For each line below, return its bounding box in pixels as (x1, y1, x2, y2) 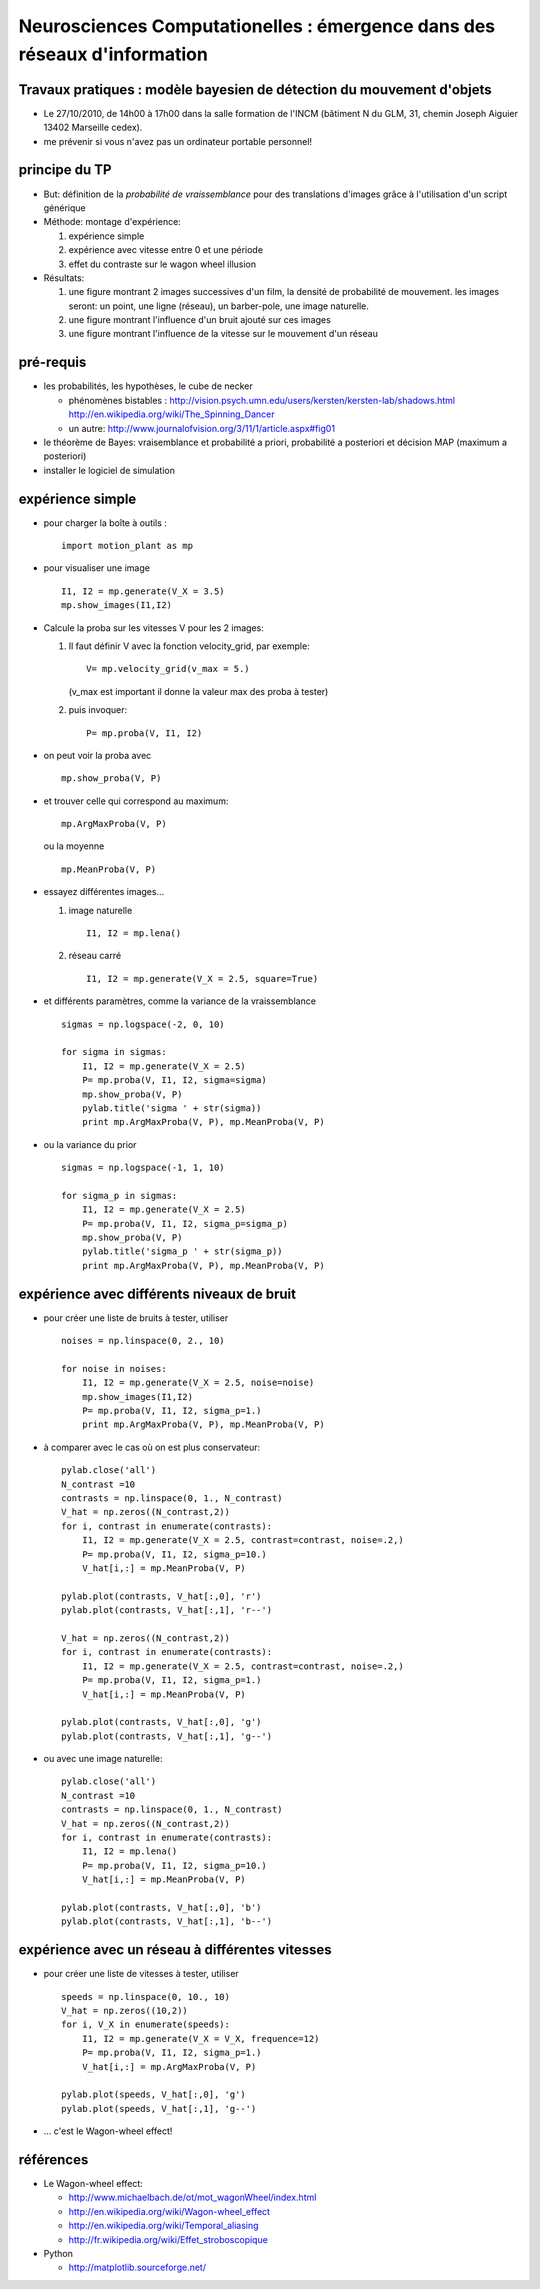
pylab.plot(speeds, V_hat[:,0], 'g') (61, 2089, 247, 2100)
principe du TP (18, 161, 112, 179)
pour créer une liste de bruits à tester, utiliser (43, 1311, 229, 1324)
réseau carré (68, 950, 122, 962)
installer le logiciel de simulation (43, 464, 175, 476)
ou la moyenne (43, 840, 105, 852)
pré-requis (18, 354, 87, 371)
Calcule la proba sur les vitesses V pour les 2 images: (43, 621, 264, 634)
